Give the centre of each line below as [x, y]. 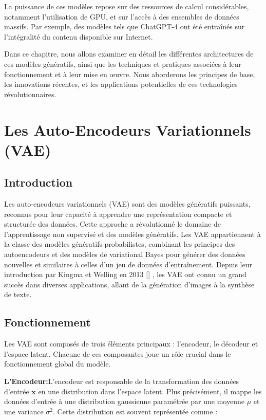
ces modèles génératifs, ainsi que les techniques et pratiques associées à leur [123, 63]
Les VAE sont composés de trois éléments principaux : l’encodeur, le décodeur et [131, 344]
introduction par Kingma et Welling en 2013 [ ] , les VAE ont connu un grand [125, 274]
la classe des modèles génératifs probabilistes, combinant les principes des [120, 244]
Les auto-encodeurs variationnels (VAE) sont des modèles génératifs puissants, [127, 204]
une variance [24, 411]
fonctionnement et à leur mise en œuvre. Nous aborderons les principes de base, [130, 74]
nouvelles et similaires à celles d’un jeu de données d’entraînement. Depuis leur [128, 264]
